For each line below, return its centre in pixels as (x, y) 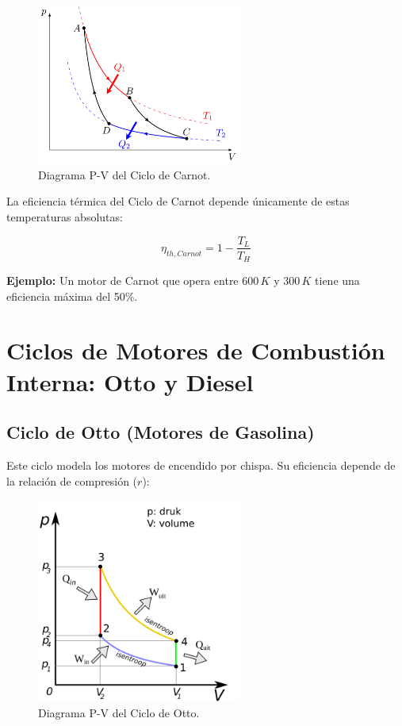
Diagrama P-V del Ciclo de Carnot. (124, 174)
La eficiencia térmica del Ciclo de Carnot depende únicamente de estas (178, 201)
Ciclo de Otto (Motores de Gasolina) (161, 432)
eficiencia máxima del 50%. (72, 296)
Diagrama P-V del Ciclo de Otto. (119, 713)
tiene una (337, 280)
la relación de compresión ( (72, 480)
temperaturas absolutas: (65, 216)
